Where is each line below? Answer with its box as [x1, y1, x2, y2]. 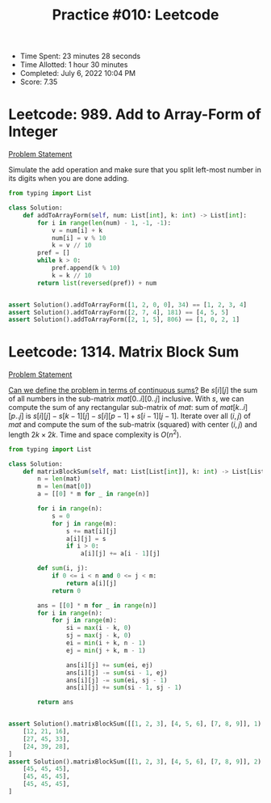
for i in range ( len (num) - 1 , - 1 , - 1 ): [37, 218, 172, 227]
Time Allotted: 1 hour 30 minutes [19, 60, 128, 70]
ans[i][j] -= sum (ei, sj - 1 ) [65, 676, 168, 684]
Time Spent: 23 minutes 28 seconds [19, 51, 141, 61]
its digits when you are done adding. [8, 174, 129, 184]
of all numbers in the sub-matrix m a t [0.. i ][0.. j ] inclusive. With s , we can [8, 394, 244, 404]
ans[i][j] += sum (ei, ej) [65, 661, 153, 669]
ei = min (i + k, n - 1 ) [65, 639, 147, 648]
